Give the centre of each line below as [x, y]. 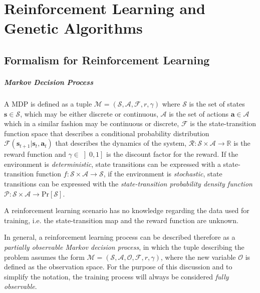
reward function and [35, 154]
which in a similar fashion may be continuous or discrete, [92, 123]
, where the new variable [198, 257]
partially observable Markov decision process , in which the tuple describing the [124, 247]
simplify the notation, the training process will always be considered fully [116, 276]
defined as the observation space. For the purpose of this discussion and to [118, 267]
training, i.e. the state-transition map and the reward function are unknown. [121, 220]
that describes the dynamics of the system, [121, 143]
